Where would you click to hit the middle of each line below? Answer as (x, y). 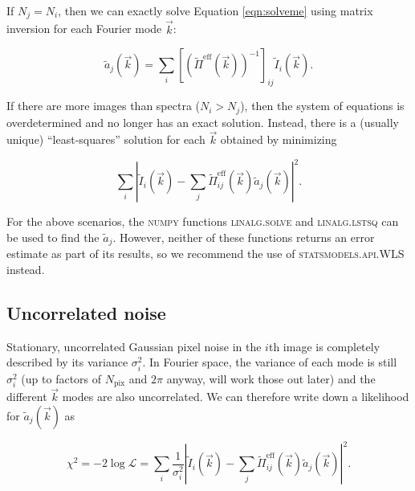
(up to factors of (61, 378)
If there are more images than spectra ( (103, 106)
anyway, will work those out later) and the (271, 378)
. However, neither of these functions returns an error (244, 237)
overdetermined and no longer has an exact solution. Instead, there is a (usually (203, 122)
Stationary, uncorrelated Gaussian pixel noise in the (134, 346)
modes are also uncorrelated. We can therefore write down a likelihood (236, 397)
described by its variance (67, 362)
